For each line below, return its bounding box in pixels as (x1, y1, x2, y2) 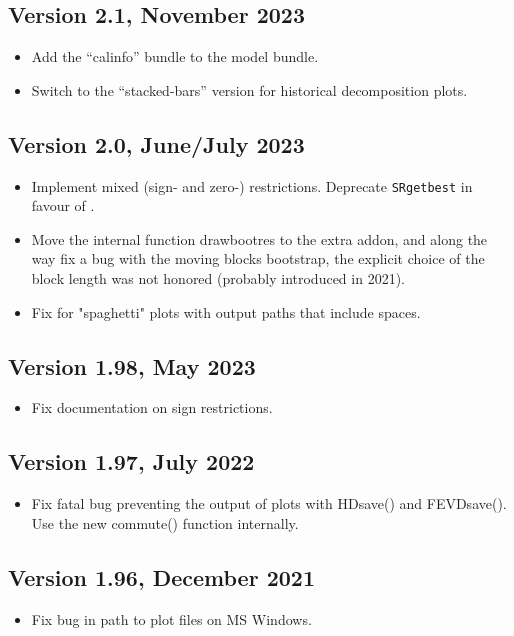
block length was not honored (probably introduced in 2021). (31, 268, 405, 289)
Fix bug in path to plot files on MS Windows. (31, 608, 312, 629)
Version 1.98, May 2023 (8, 350, 256, 381)
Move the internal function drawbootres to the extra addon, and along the (31, 228, 488, 249)
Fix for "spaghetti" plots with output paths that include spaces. (31, 301, 421, 322)
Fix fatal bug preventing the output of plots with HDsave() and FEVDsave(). (31, 493, 507, 514)
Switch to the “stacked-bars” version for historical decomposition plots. (31, 79, 468, 100)
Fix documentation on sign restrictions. (31, 397, 273, 418)
